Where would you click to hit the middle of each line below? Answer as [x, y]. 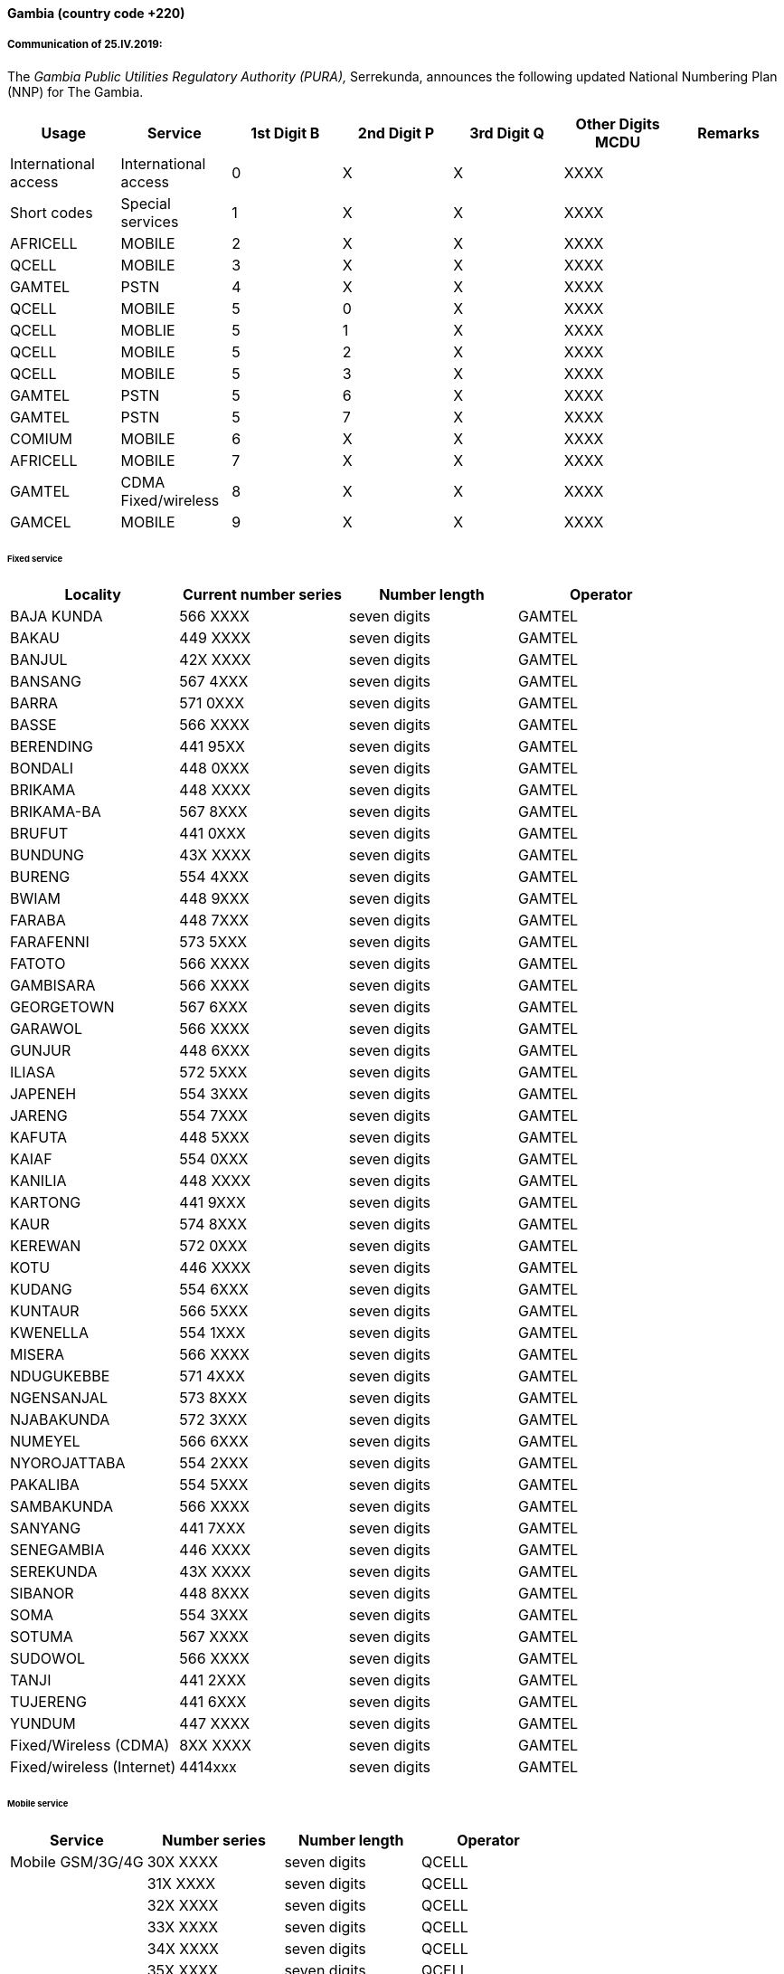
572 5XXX [213, 1072]
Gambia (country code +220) [96, 13]
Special [146, 203]
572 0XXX [213, 1246]
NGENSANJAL [59, 1398]
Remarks [729, 133]
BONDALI [42, 769]
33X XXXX [183, 1927]
